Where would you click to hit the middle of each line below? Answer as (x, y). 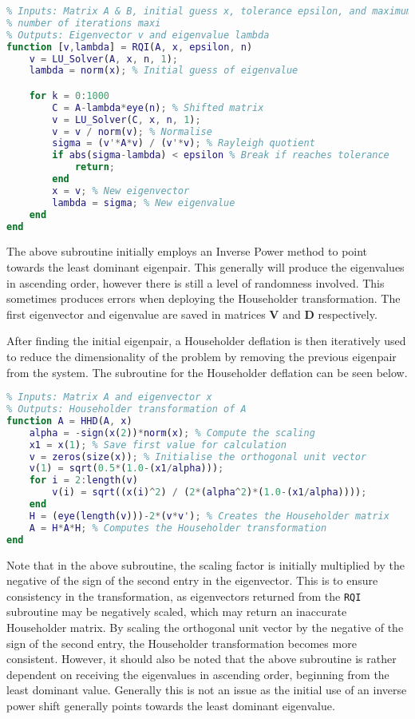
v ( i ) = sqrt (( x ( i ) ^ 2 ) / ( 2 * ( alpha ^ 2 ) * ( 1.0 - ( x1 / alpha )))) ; (209, 493)
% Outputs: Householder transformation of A (126, 409)
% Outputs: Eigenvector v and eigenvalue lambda (138, 35)
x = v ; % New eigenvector (121, 191)
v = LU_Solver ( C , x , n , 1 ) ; (126, 119)
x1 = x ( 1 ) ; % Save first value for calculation (158, 445)
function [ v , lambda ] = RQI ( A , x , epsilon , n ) (130, 47)
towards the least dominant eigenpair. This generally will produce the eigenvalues (206, 267)
